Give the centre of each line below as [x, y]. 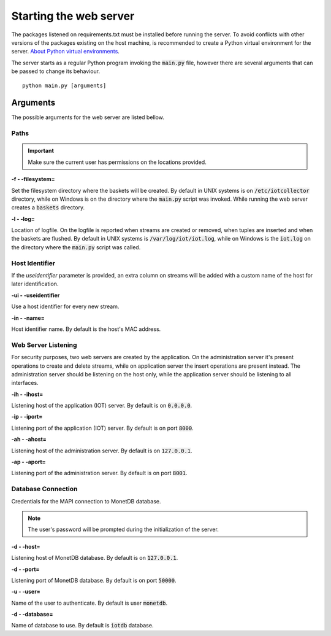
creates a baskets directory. [48, 207]
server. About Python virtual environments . [65, 52]
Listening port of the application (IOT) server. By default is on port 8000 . [102, 428]
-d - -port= [25, 569]
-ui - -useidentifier [36, 295]
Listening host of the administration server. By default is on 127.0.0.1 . [102, 451]
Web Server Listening [44, 345]
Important [41, 151]
